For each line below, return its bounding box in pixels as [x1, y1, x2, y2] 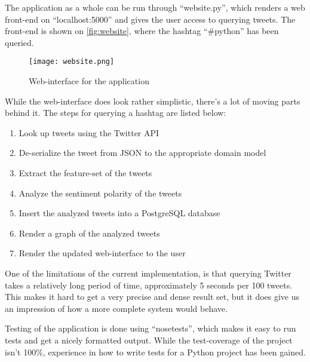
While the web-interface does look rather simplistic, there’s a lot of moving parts [5, 94, 300, 107]
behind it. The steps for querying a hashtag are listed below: [5, 106, 226, 119]
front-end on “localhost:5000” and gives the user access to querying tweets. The [5, 13, 296, 25]
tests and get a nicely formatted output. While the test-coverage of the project [5, 333, 293, 346]
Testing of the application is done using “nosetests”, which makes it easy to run [5, 322, 296, 335]
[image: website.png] [29, 57, 115, 66]
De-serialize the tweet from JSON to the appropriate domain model [19, 146, 266, 159]
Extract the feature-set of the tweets [19, 167, 152, 179]
